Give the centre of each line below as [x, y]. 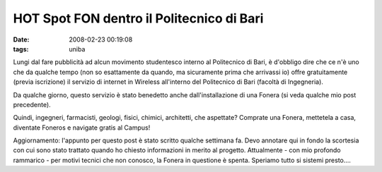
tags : [21, 49]
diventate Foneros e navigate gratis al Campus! [82, 128]
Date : [21, 39]
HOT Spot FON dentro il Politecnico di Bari [138, 18]
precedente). [32, 104]
